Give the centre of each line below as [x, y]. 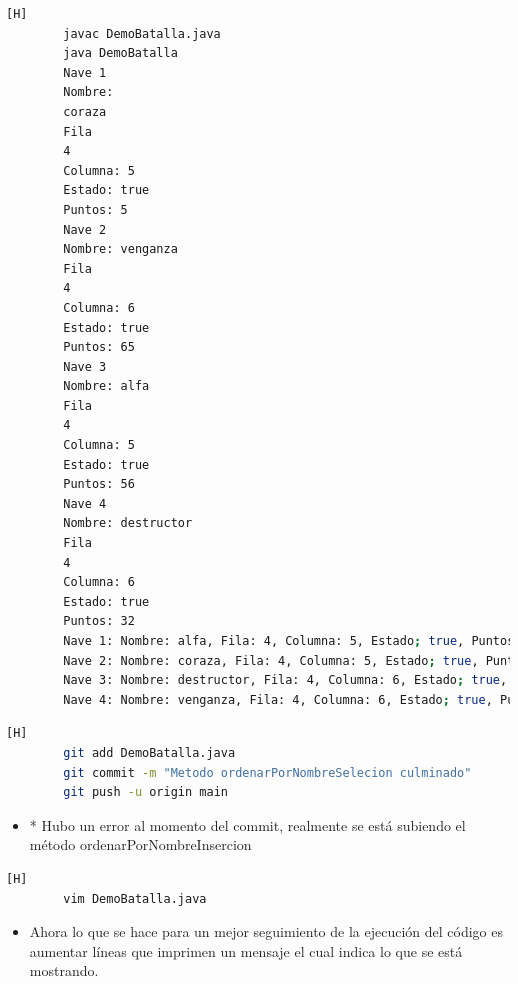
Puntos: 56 [99, 484]
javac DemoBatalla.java [142, 33]
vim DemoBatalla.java [135, 898]
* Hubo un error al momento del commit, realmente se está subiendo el [247, 824]
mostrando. [64, 970]
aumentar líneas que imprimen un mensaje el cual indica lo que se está [246, 950]
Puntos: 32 [99, 621]
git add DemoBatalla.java [149, 752]
